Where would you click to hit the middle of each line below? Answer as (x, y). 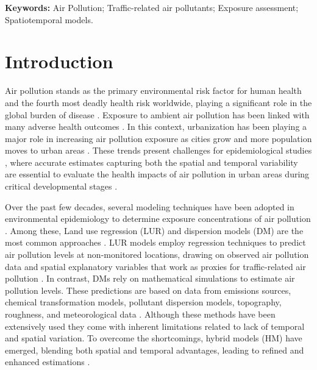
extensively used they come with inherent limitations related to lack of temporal (155, 326)
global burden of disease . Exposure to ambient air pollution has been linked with (157, 114)
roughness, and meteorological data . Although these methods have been (140, 314)
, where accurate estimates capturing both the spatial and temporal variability (151, 162)
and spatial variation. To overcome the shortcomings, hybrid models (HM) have (154, 338)
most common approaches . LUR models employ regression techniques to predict (155, 242)
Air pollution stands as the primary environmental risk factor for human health (153, 91)
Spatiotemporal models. (49, 19)
